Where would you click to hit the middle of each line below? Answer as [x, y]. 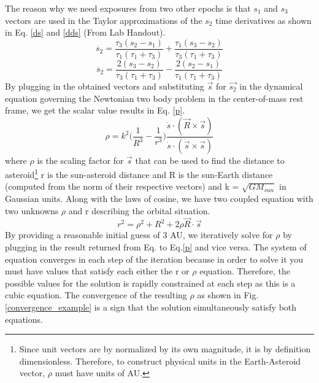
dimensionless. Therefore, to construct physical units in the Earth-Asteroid [160, 361]
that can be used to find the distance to [210, 160]
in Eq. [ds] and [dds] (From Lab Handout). [85, 32]
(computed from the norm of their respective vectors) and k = [122, 186]
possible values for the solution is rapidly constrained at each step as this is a [150, 283]
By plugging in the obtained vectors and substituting [105, 86]
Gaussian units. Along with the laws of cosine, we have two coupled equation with [159, 198]
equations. [24, 319]
